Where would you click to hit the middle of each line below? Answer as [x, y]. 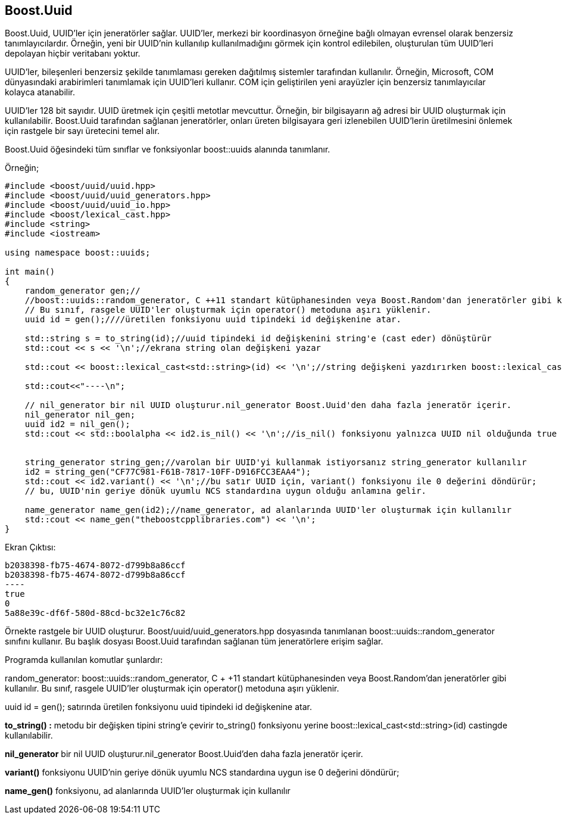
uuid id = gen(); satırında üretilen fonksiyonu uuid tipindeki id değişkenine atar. [158, 707]
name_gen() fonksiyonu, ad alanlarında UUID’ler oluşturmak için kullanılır [148, 791]
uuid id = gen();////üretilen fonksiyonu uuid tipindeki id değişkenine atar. [213, 320]
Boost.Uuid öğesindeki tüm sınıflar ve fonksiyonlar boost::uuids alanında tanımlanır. [168, 150]
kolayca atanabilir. [40, 92]
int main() [30, 272]
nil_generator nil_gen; [80, 415]
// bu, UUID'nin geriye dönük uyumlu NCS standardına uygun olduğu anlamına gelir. [226, 491]
